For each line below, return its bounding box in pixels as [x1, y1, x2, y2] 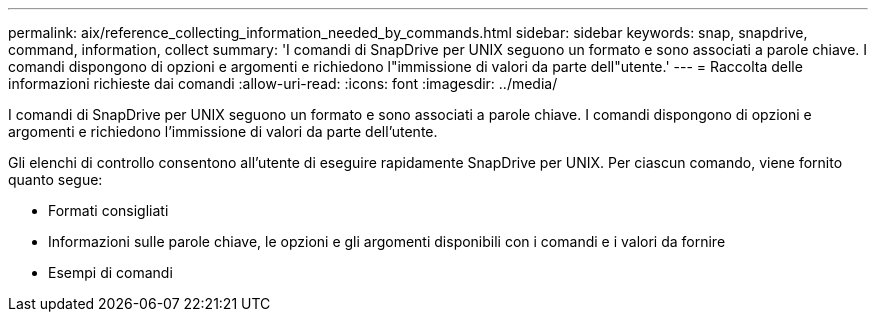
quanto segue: [8, 171, 103, 188]
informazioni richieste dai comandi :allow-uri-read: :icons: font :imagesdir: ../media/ [8, 75, 558, 92]
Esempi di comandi [48, 264, 173, 281]
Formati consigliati [48, 202, 169, 219]
